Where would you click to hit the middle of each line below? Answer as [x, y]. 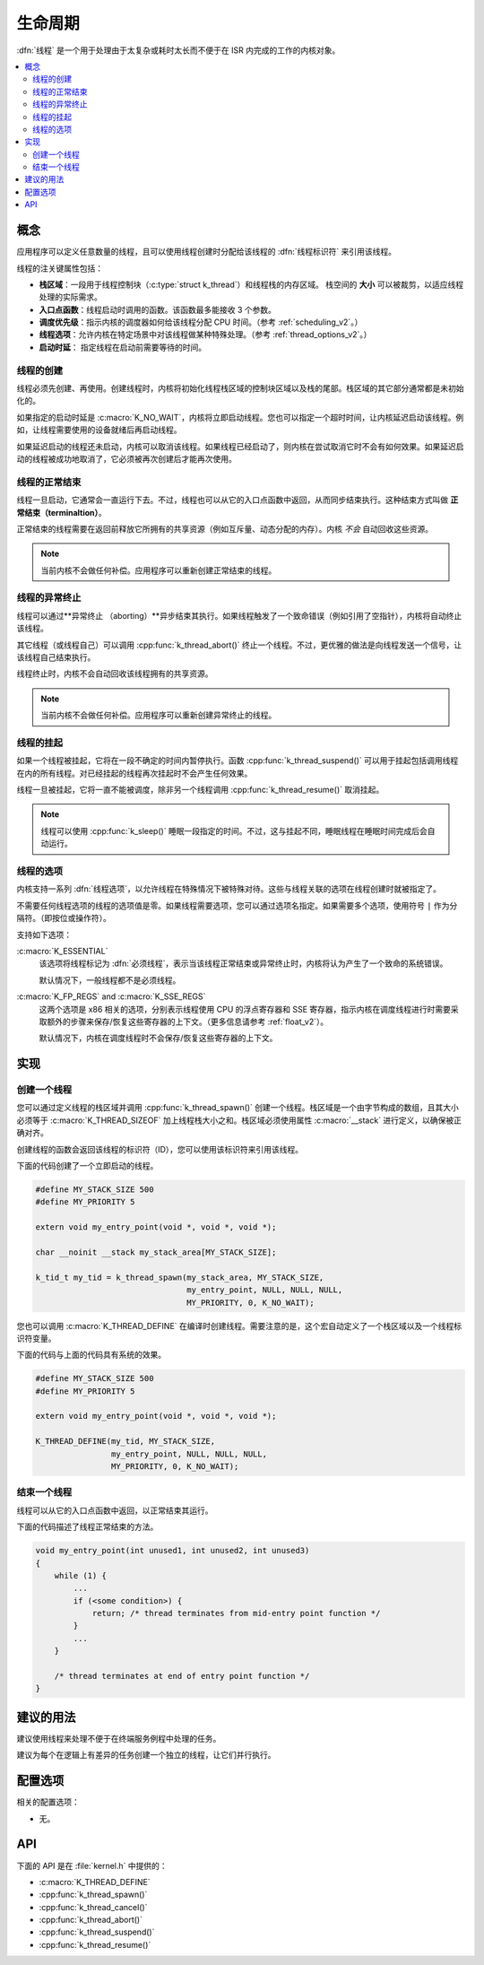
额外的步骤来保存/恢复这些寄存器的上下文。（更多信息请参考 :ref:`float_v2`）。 [187, 1022]
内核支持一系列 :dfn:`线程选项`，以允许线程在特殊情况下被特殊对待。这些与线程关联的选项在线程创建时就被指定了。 [229, 889]
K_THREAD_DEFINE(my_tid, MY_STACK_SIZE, [125, 1441]
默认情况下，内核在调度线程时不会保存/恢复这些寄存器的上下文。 [158, 1038]
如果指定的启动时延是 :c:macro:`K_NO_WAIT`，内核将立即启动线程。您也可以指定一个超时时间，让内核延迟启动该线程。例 [240, 417]
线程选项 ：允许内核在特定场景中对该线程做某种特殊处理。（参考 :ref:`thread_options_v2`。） [205, 335]
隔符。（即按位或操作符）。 [64, 918]
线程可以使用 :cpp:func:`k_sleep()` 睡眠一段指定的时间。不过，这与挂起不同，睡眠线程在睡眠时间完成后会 [234, 830]
